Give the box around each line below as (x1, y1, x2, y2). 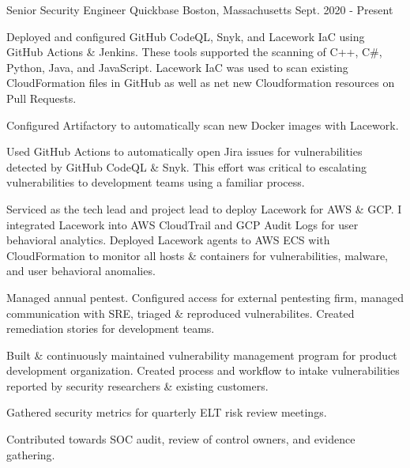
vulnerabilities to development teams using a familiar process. (6, 174, 305, 191)
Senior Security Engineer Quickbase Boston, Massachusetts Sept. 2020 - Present (6, 2, 393, 17)
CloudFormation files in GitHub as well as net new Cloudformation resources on (6, 74, 395, 91)
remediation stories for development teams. (6, 320, 215, 337)
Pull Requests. (6, 89, 77, 106)
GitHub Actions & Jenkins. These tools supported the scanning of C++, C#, (6, 43, 382, 60)
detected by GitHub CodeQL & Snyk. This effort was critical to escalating (6, 158, 367, 175)
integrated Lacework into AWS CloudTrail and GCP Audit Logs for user (6, 216, 359, 232)
